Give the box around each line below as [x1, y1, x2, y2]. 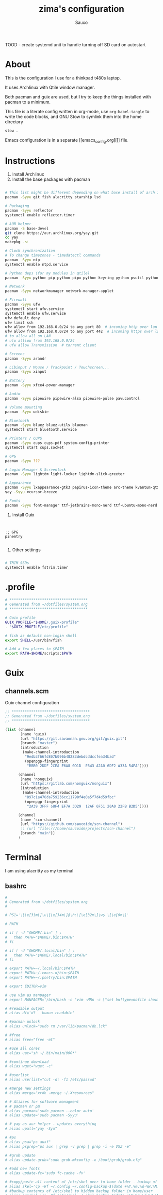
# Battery [5, 378, 25, 383]
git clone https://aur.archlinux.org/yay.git [5, 231, 98, 235]
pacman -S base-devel [5, 226, 49, 231]
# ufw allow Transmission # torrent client [5, 343, 97, 347]
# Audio [5, 391, 21, 397]
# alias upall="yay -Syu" [5, 1126, 57, 1131]
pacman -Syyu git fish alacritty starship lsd [5, 195, 101, 200]
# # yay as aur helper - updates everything [5, 1122, 97, 1127]
